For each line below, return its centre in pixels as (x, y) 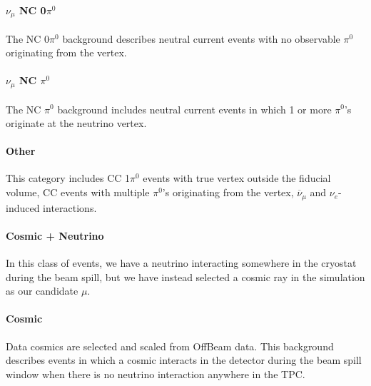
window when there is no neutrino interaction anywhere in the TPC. (156, 374)
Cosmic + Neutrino (55, 235)
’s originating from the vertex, (228, 192)
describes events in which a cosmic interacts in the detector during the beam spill (184, 360)
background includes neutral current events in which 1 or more (194, 109)
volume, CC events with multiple (78, 192)
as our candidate (42, 291)
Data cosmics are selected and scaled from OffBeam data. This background (170, 346)
